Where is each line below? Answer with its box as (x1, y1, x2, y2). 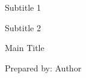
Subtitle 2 (5, 21, 41, 34)
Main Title (5, 41, 45, 54)
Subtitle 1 (5, 1, 41, 13)
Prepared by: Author (5, 61, 82, 74)
